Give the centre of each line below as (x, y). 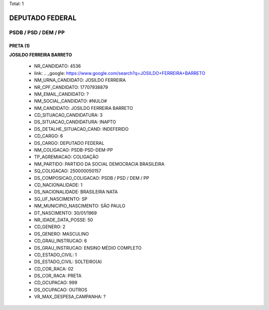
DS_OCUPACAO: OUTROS (61, 290)
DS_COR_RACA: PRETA (58, 276)
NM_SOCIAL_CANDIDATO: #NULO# (70, 101)
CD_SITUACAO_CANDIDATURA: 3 (68, 115)
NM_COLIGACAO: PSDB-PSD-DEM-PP (73, 150)
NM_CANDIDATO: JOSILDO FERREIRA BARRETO (83, 108)
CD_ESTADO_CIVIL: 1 (56, 255)
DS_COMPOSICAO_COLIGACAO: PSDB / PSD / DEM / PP (92, 178)
